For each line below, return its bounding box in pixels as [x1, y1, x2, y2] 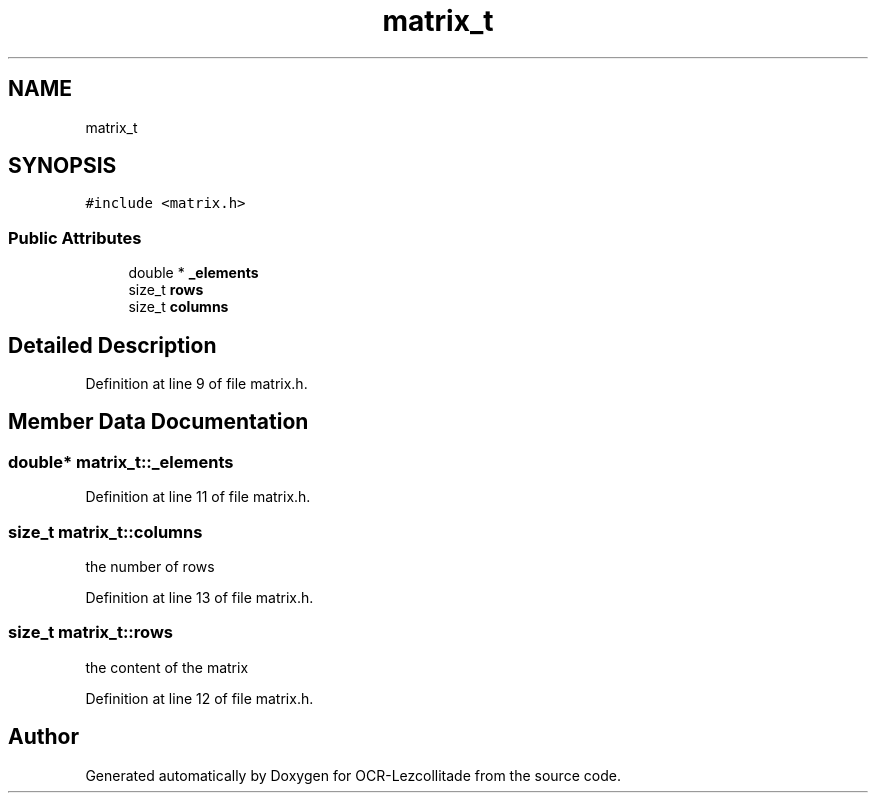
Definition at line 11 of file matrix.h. [85, 488, 311, 506]
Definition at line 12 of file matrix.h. [85, 689, 314, 707]
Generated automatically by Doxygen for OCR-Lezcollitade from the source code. [85, 766, 621, 784]
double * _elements [128, 264, 259, 282]
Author [8, 724, 79, 750]
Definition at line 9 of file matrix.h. [85, 375, 308, 393]
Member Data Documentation [8, 409, 309, 435]
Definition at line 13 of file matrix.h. [85, 589, 314, 606]
